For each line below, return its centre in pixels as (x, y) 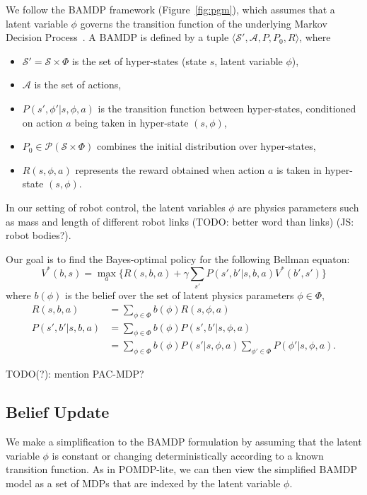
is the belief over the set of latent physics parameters (179, 295)
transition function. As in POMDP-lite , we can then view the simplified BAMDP (181, 469)
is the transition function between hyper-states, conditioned (227, 108)
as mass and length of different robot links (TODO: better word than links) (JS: (180, 221)
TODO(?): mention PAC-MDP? (75, 374)
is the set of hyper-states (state (139, 60)
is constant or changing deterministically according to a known (188, 455)
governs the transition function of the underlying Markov (204, 23)
